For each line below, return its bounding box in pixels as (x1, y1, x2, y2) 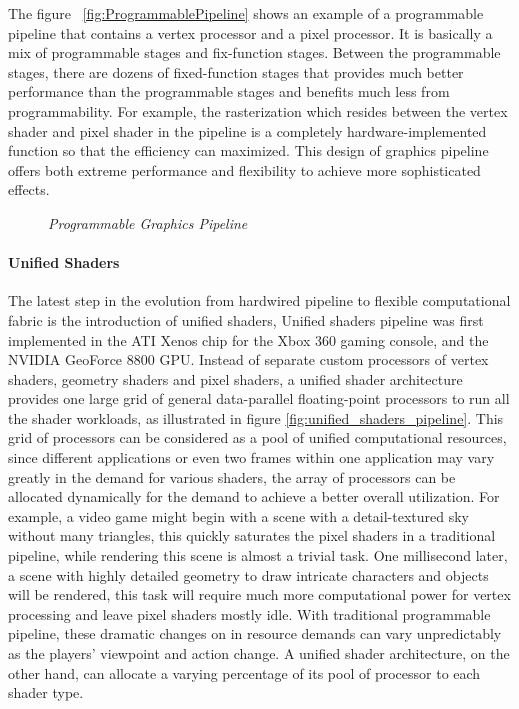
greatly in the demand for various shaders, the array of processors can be (8, 466, 456, 487)
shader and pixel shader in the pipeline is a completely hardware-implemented (8, 120, 487, 141)
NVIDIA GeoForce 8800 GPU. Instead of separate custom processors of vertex (8, 349, 489, 370)
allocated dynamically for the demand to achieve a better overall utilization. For (8, 486, 500, 507)
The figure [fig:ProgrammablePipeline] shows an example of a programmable (8, 3, 484, 23)
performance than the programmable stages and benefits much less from (8, 81, 450, 102)
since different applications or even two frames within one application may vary (8, 447, 495, 468)
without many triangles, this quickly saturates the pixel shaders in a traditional (8, 525, 496, 546)
